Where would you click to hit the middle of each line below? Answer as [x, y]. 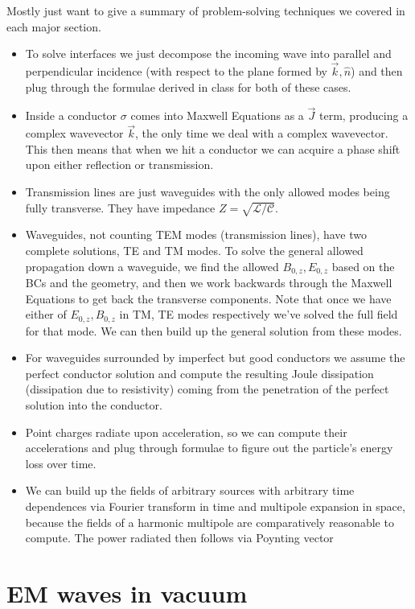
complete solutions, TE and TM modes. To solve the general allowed [194, 250]
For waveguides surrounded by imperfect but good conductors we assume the [215, 358]
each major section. [54, 26]
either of [46, 314]
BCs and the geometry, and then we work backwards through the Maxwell [209, 282]
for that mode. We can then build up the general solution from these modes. [214, 330]
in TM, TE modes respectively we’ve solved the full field [259, 314]
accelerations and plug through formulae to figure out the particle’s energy [209, 448]
